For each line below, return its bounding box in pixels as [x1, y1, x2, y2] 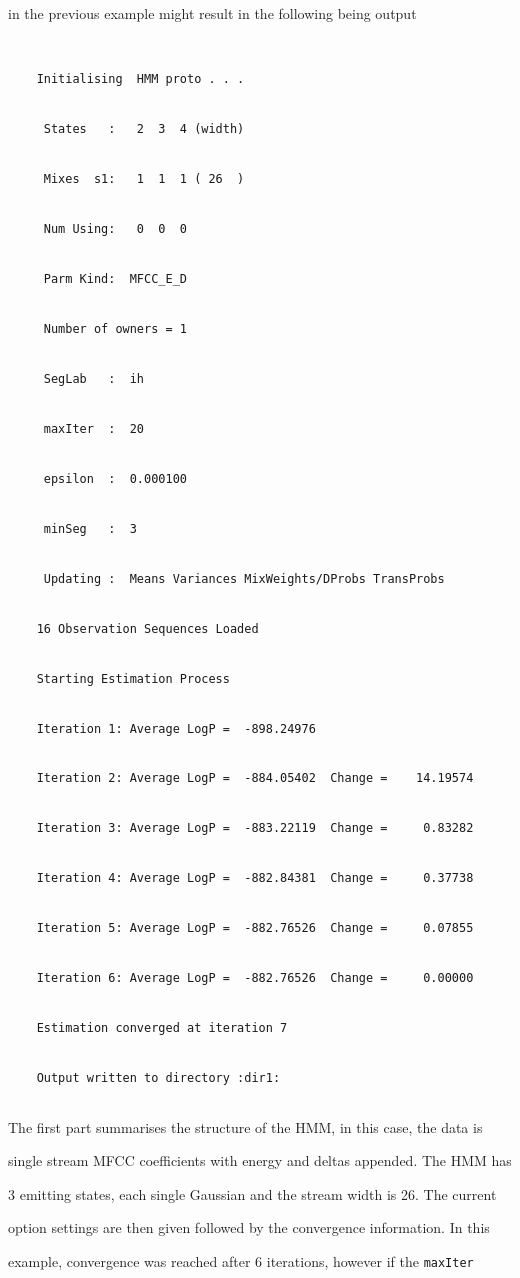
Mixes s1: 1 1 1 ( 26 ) [43, 171, 245, 186]
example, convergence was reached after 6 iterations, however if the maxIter [8, 1250, 474, 1271]
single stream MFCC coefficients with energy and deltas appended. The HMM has [8, 1150, 512, 1171]
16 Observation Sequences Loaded [36, 621, 259, 636]
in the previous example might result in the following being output [8, 3, 417, 23]
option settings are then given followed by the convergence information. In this [8, 1217, 490, 1238]
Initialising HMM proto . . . [36, 71, 245, 86]
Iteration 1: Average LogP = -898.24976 [36, 721, 316, 736]
